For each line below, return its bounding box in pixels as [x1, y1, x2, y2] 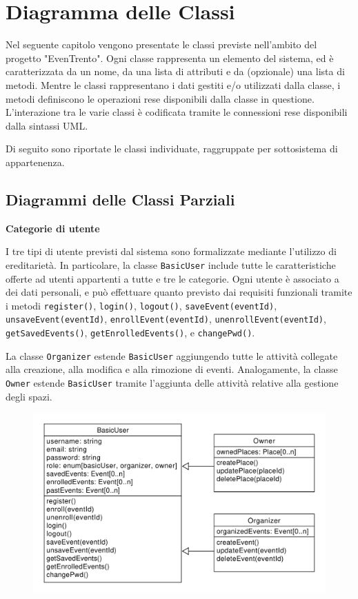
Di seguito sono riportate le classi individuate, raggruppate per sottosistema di [6, 141, 338, 156]
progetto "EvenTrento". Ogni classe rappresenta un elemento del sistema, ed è [6, 50, 334, 65]
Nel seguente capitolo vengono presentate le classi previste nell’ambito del [6, 37, 317, 52]
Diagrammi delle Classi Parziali [6, 188, 235, 210]
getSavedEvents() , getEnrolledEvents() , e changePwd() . [6, 325, 255, 340]
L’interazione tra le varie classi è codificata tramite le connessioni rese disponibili [6, 105, 348, 119]
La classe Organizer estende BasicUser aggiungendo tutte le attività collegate [6, 348, 338, 363]
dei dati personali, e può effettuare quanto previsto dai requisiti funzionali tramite [6, 285, 352, 299]
